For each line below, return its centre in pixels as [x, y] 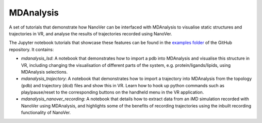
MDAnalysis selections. [44, 72]
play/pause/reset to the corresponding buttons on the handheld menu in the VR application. [112, 92]
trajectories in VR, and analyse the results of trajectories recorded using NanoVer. [90, 33]
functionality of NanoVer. [46, 113]
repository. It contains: [32, 49]
